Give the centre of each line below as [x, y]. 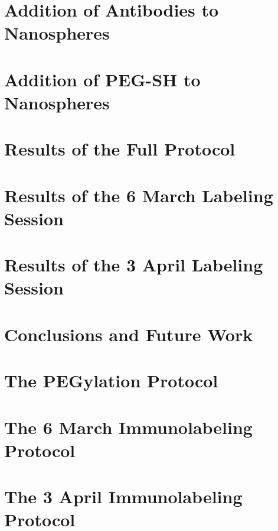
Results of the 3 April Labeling [134, 265]
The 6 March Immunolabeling [128, 427]
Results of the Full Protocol [120, 149]
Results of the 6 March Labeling [139, 195]
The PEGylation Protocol [111, 381]
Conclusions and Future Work [129, 334]
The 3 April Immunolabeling [123, 496]
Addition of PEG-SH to [102, 79]
